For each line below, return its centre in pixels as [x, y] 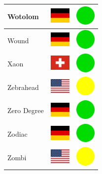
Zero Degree [26, 110]
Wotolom [23, 16]
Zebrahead [23, 87]
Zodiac [17, 134]
